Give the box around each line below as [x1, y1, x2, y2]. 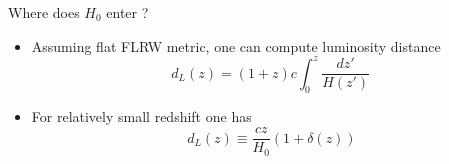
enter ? [106, 2, 149, 22]
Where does [8, 2, 80, 22]
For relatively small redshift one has [31, 106, 252, 127]
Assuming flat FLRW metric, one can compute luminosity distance [31, 35, 441, 56]
